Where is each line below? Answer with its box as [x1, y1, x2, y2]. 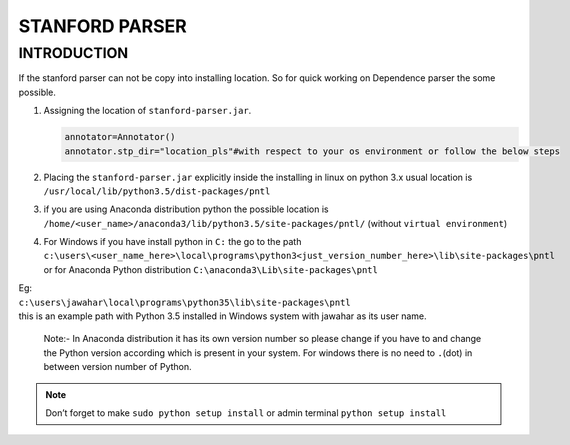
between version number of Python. [43, 361, 192, 373]
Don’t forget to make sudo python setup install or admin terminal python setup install [45, 407, 447, 419]
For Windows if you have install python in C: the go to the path [43, 236, 302, 248]
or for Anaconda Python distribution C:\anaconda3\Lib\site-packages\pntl [43, 263, 379, 275]
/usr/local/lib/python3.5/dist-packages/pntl [43, 185, 271, 197]
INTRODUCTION [18, 44, 129, 62]
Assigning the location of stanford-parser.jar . [43, 105, 252, 117]
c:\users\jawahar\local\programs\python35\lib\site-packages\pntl [18, 296, 352, 308]
